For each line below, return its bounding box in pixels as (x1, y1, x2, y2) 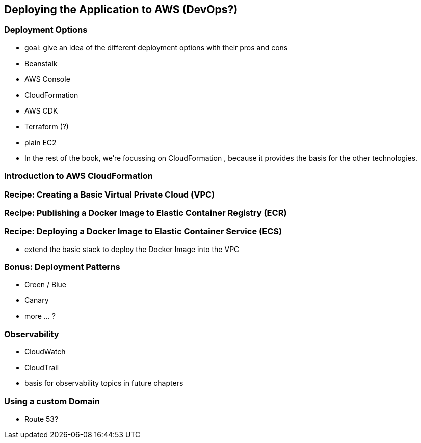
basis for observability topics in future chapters (24, 379, 183, 388)
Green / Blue (24, 280, 66, 289)
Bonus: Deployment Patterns (4, 262, 120, 272)
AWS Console (24, 74, 70, 84)
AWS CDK (24, 106, 58, 115)
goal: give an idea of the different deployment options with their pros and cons (24, 43, 288, 52)
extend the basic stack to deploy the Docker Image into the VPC (24, 244, 240, 254)
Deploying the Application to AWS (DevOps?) (4, 3, 238, 16)
